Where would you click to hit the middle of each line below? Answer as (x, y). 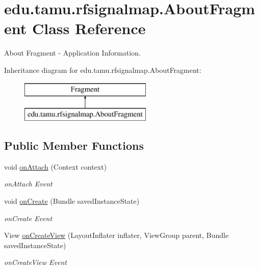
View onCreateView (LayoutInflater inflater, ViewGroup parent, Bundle (116, 235)
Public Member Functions (74, 145)
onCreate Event (28, 218)
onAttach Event (28, 184)
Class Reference (89, 28)
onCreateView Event (35, 262)
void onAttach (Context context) (56, 166)
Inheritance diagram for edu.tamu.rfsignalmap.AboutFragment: (103, 70)
